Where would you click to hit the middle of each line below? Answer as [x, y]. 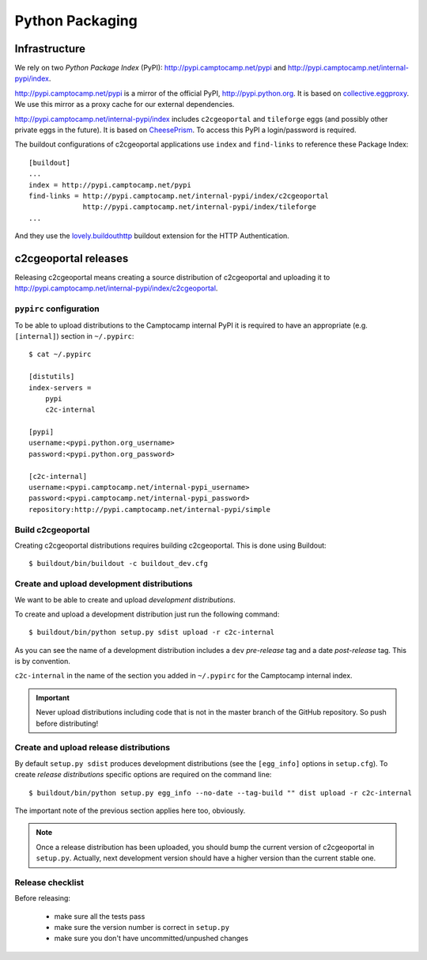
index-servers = [60, 387]
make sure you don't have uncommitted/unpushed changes [151, 939]
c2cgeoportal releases [72, 258]
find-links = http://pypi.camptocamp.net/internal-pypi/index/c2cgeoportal [179, 195]
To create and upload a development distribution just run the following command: [147, 614]
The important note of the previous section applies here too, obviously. [130, 810]
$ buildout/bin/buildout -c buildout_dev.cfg [119, 563]
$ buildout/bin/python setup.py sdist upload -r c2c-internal [152, 632]
